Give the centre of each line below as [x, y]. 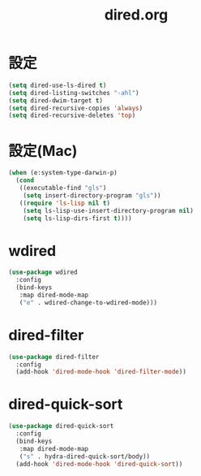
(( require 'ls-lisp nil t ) [65, 203]
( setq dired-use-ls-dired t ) [58, 85]
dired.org [136, 15]
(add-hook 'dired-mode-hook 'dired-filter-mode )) [101, 372]
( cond [25, 180]
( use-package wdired [43, 273]
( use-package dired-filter [54, 357]
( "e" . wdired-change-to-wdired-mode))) [88, 302]
